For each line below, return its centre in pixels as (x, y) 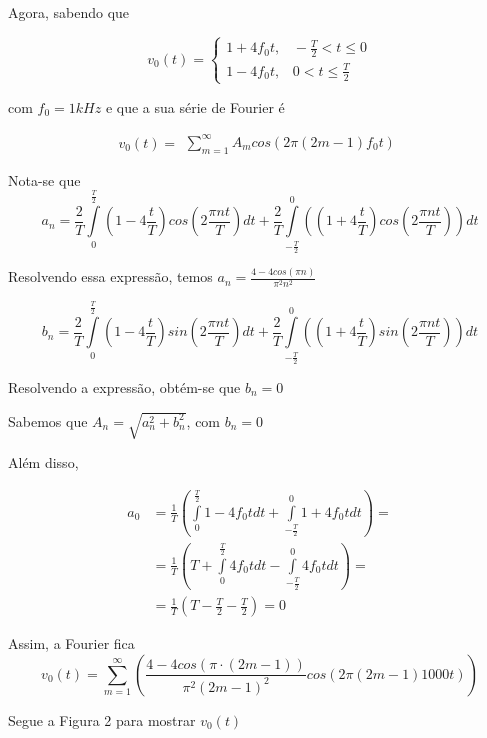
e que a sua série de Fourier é (195, 106)
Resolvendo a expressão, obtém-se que (124, 387)
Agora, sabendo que (69, 12)
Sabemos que (48, 420)
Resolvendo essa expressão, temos (110, 276)
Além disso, (43, 462)
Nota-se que (44, 179)
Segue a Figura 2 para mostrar (102, 719)
